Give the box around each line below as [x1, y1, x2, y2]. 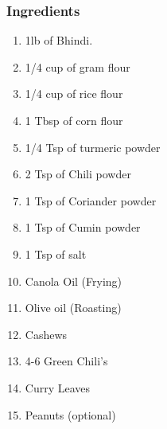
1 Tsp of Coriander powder [25, 192, 157, 209]
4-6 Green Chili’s [25, 353, 108, 369]
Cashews [25, 326, 68, 342]
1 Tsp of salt [25, 245, 87, 262]
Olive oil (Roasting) [25, 299, 122, 316]
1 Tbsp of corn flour [25, 112, 123, 128]
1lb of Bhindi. [25, 32, 93, 49]
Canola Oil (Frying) [25, 272, 122, 289]
